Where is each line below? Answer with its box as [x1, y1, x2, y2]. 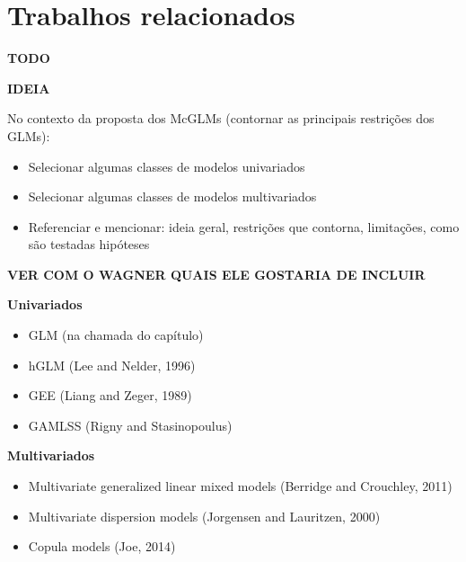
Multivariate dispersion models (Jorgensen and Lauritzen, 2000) [28, 506, 381, 525]
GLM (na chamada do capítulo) [28, 326, 204, 344]
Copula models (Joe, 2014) [28, 537, 176, 556]
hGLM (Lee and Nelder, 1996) [28, 355, 196, 374]
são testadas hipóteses [28, 235, 150, 254]
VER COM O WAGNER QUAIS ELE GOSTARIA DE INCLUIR [7, 264, 426, 283]
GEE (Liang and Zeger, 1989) [28, 386, 192, 405]
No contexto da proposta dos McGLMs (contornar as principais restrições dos [7, 109, 435, 128]
